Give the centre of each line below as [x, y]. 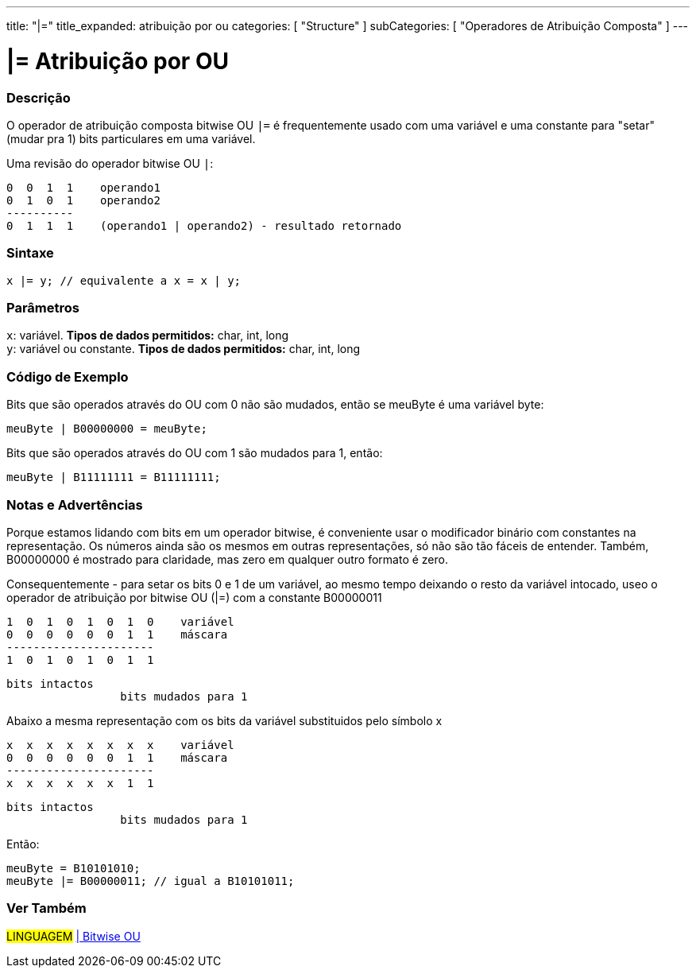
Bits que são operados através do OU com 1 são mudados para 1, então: [195, 453]
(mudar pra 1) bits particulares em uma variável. [131, 138]
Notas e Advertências [75, 504]
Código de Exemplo [68, 376]
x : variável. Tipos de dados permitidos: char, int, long [148, 336]
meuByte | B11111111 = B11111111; [114, 477]
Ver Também [46, 908]
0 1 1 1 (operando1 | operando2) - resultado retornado [204, 225]
